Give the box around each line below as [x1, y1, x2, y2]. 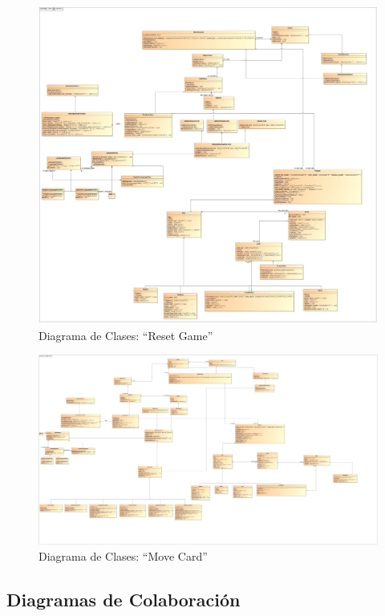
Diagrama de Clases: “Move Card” [38, 548, 208, 565]
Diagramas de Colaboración [6, 587, 241, 612]
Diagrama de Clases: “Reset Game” [38, 326, 213, 343]
